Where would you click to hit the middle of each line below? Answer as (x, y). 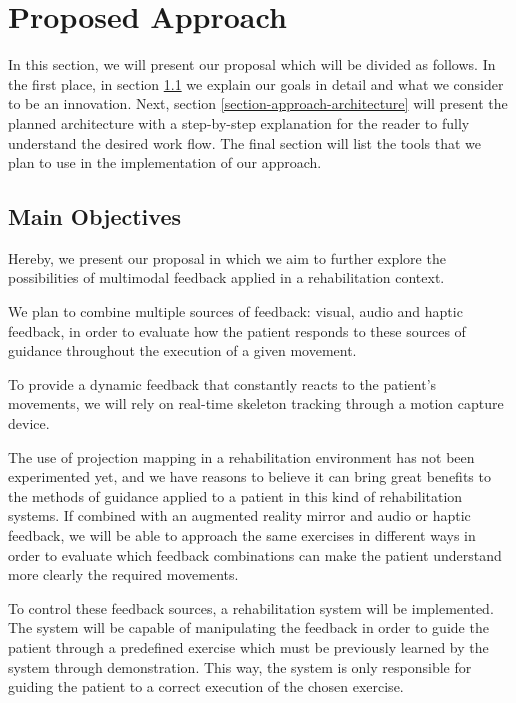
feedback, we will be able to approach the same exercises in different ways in (242, 535)
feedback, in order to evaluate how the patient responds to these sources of (237, 330)
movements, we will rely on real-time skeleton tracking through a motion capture (256, 403)
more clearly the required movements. (123, 574)
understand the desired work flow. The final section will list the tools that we (244, 142)
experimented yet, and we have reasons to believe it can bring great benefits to (249, 476)
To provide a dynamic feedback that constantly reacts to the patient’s (222, 383)
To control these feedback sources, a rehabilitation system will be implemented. (251, 607)
